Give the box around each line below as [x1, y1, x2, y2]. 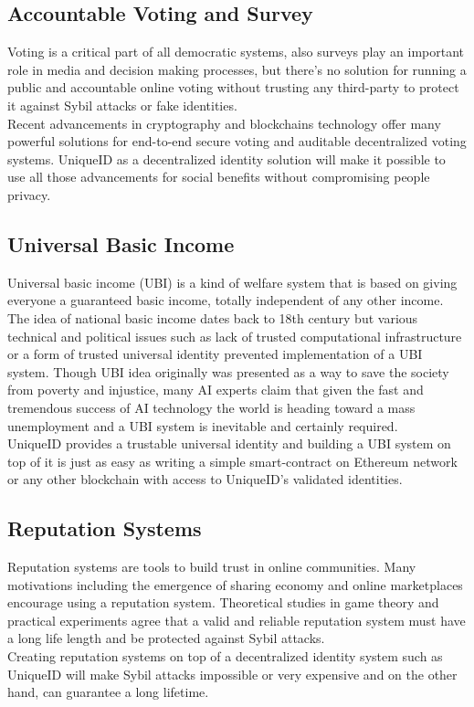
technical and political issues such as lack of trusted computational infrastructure [7, 326, 462, 345]
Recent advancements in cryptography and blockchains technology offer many [7, 113, 441, 132]
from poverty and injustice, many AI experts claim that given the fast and [7, 380, 424, 399]
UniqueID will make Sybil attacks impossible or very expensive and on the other [7, 664, 458, 683]
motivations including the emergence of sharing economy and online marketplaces [7, 575, 463, 594]
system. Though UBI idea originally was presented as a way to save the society [7, 362, 449, 381]
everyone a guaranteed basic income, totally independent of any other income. [7, 290, 444, 310]
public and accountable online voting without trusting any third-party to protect [7, 78, 459, 97]
